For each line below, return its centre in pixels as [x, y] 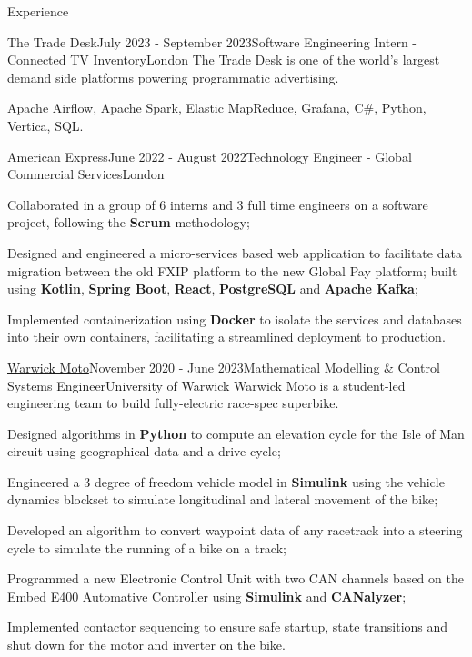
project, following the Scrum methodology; [129, 222]
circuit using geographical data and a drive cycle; [144, 451]
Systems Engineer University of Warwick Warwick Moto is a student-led [206, 385]
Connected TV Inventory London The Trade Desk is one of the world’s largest [224, 60]
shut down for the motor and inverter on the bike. [146, 645]
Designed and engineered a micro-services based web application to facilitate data [235, 252]
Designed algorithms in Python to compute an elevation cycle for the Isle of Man [236, 433]
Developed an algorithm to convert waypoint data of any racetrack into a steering [235, 530]
